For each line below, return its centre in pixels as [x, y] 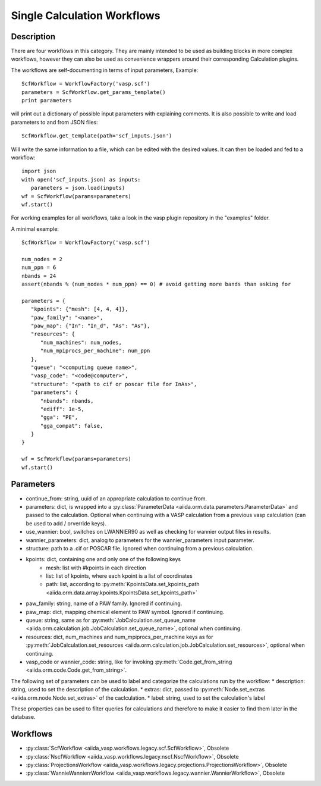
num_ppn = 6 [39, 267]
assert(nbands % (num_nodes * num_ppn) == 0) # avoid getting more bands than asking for [156, 284]
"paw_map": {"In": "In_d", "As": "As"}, [90, 326]
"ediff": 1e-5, [62, 409]
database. [23, 717]
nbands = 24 [39, 276]
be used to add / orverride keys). [66, 523]
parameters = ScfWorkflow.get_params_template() [94, 92]
